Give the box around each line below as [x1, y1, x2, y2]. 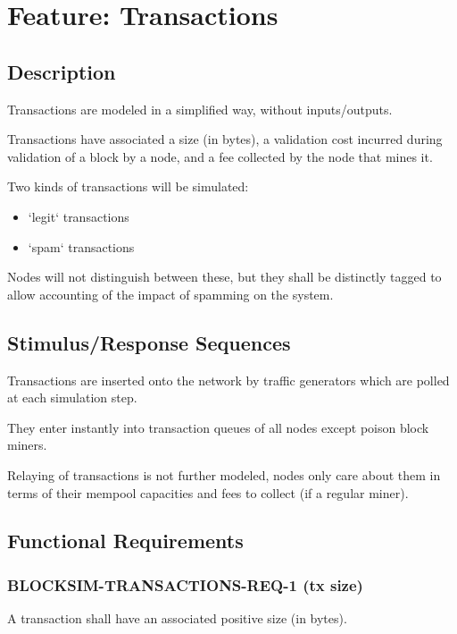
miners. [7, 435, 47, 454]
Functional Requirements [7, 527, 244, 554]
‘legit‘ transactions [28, 207, 129, 225]
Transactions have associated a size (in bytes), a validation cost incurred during [7, 130, 443, 148]
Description [7, 57, 116, 85]
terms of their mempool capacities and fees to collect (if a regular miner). [7, 483, 409, 502]
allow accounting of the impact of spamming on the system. [7, 284, 334, 303]
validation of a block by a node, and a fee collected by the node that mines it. [7, 147, 433, 165]
